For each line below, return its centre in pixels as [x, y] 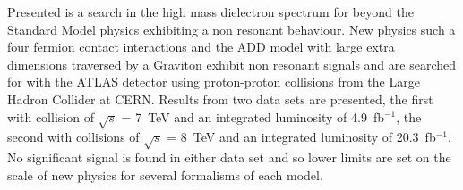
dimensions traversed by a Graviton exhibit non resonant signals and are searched [231, 64]
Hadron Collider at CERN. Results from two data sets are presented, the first [220, 99]
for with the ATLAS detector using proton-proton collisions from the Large [214, 82]
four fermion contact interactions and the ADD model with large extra [201, 47]
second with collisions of [73, 137]
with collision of [51, 116]
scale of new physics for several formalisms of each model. [165, 174]
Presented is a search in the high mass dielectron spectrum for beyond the [210, 12]
